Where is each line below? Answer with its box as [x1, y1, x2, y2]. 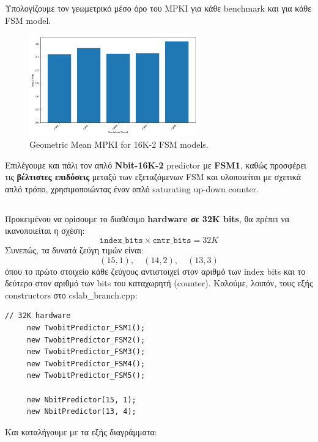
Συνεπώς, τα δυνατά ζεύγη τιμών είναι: [5, 244, 144, 256]
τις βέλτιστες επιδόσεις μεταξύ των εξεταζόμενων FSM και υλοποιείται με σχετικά [5, 170, 301, 183]
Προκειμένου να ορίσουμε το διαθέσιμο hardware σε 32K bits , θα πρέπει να [5, 212, 290, 225]
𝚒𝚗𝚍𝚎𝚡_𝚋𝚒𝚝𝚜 [99, 236, 143, 245]
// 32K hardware [5, 311, 71, 321]
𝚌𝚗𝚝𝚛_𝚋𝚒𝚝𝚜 [152, 236, 191, 245]
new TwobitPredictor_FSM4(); [26, 359, 146, 368]
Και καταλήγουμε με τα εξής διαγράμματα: [5, 425, 157, 438]
